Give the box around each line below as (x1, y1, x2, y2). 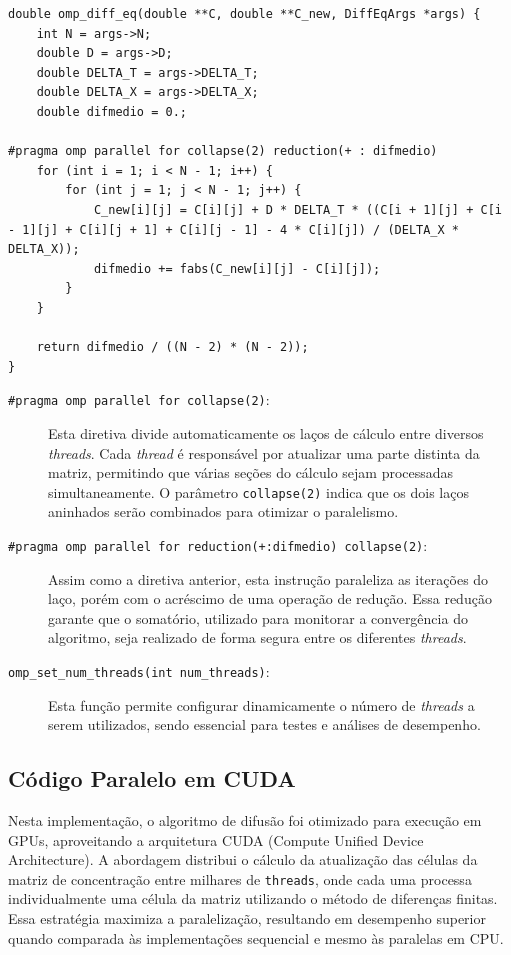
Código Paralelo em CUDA (8, 763, 296, 794)
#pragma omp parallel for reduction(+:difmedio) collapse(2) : (8, 534, 428, 555)
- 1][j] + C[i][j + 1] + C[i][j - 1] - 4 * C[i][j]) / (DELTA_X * (8, 222, 460, 237)
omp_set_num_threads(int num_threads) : (8, 661, 270, 681)
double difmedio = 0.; (36, 104, 187, 119)
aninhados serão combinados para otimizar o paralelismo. (48, 501, 399, 522)
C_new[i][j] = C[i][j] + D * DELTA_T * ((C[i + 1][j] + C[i (93, 202, 502, 217)
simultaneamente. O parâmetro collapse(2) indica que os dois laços (48, 481, 469, 502)
